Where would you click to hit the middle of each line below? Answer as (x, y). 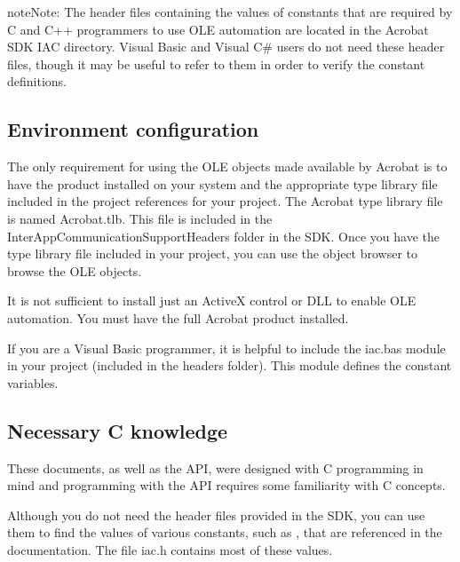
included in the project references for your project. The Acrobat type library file (225, 201)
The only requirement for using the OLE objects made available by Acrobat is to (227, 166)
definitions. (37, 81)
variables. (33, 382)
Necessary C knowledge (118, 430)
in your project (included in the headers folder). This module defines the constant (230, 365)
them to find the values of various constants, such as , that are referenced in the (225, 532)
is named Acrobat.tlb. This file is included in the (140, 218)
